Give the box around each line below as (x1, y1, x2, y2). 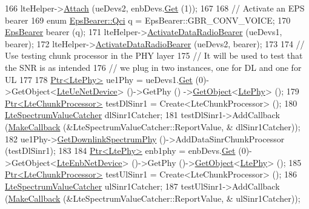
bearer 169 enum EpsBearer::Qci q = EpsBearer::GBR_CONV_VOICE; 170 (5, 13, 291, 26)
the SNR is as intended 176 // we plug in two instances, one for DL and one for (5, 61, 302, 73)
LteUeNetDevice (56, 85, 118, 98)
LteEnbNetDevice (56, 156, 122, 168)
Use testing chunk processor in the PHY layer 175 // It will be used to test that (5, 49, 303, 62)
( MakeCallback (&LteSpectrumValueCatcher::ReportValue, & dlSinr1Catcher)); (5, 120, 301, 133)
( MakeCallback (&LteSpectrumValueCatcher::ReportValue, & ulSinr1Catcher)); (5, 191, 301, 204)
